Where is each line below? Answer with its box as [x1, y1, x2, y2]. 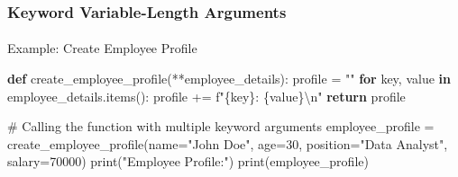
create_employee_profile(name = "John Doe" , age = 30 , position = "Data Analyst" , [7, 134, 448, 153]
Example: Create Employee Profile [7, 39, 197, 58]
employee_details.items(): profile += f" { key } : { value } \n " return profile [7, 86, 406, 105]
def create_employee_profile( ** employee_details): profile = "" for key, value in [7, 69, 451, 88]
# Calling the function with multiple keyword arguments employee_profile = [7, 117, 435, 136]
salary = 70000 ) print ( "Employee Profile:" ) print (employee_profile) [7, 152, 369, 171]
